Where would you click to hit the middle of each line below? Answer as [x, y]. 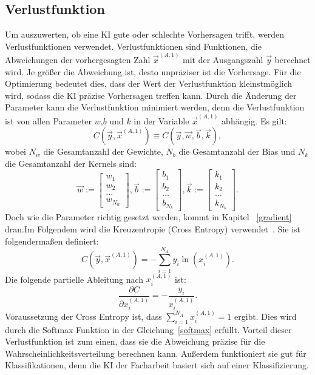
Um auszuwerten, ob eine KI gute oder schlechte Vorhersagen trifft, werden [145, 34]
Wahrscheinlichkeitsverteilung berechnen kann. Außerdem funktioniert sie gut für [156, 353]
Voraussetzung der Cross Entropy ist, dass [83, 316]
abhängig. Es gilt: [254, 120]
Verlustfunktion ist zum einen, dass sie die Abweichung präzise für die [135, 341]
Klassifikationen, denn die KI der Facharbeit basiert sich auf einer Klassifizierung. [157, 365]
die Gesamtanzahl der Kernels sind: [71, 163]
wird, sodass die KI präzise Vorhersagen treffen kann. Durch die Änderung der [151, 95]
